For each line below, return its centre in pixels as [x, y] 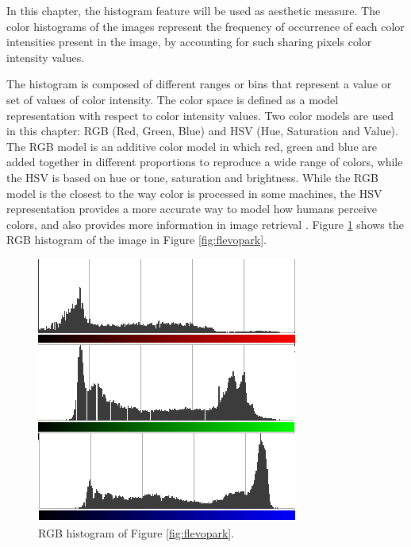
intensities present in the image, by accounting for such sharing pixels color [189, 42]
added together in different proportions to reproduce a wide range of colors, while [205, 162]
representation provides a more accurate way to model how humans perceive [192, 209]
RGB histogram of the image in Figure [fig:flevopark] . [136, 240]
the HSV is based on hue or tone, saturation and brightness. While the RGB [192, 177]
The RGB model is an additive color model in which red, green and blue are [192, 146]
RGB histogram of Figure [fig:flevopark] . [136, 532]
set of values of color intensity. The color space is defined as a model [173, 99]
